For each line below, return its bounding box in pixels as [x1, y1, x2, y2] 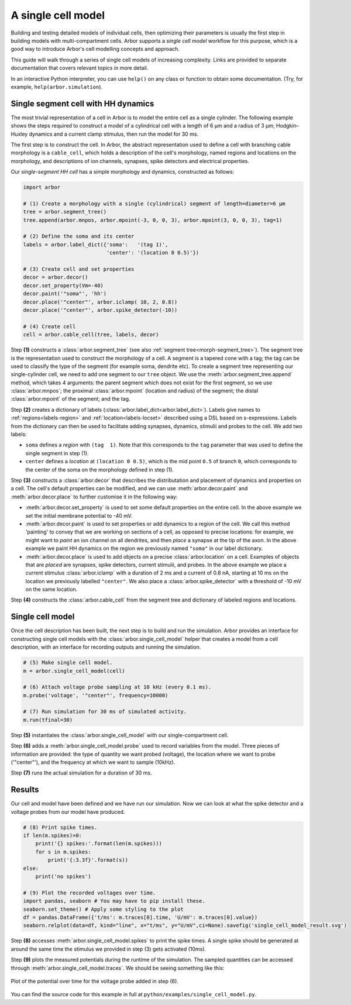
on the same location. [25, 586, 78, 593]
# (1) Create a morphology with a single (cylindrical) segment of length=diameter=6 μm [23, 200, 286, 207]
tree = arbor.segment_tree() [23, 208, 107, 215]
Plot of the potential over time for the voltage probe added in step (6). [11, 978, 178, 985]
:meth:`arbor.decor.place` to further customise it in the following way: [11, 493, 178, 500]
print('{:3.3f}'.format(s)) [47, 857, 129, 863]
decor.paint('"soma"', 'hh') [23, 290, 107, 297]
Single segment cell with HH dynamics [11, 98, 154, 108]
